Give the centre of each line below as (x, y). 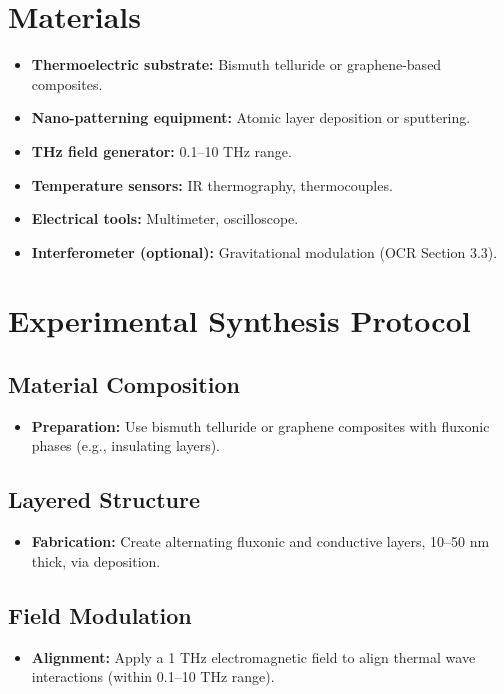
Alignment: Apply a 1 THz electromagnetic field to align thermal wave (253, 656)
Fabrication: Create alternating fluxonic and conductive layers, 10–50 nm (260, 541)
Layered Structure (104, 499)
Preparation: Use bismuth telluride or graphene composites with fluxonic (260, 425)
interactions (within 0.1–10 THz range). (153, 676)
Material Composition (124, 384)
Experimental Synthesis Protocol (239, 320)
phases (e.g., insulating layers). (125, 445)
